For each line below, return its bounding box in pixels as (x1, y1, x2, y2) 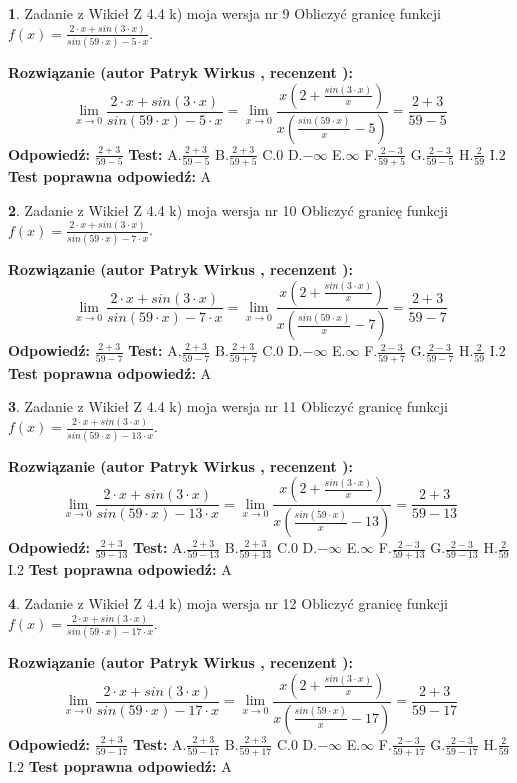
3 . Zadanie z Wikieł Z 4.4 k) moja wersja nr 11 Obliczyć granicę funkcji (8, 396, 448, 417)
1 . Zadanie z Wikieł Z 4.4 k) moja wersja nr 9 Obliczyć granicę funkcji (8, 3, 441, 23)
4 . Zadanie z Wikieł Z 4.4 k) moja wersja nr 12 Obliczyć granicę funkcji (8, 592, 448, 613)
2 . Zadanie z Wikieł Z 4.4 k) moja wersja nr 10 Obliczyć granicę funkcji (8, 199, 448, 220)
